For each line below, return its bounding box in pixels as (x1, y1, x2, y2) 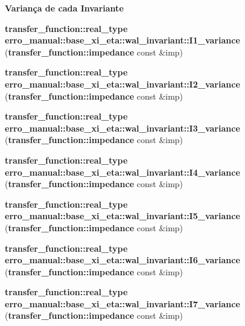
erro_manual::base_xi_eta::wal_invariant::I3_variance (5, 121, 240, 134)
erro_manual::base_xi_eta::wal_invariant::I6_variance (5, 254, 240, 266)
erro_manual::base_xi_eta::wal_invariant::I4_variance (5, 165, 240, 178)
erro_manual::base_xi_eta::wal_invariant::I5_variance (5, 209, 240, 222)
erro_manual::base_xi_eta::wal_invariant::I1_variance (5, 34, 240, 46)
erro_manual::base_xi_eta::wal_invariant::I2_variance (5, 77, 240, 90)
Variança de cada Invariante (5, 2, 124, 14)
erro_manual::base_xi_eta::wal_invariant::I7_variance (5, 297, 240, 310)
